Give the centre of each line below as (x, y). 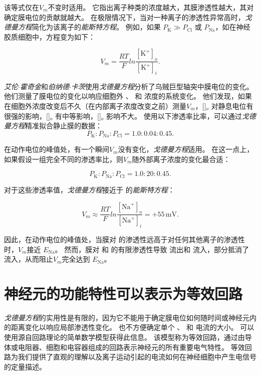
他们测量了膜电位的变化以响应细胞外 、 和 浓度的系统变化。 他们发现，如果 (128, 96)
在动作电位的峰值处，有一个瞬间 (57, 149)
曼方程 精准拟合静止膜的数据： (53, 126)
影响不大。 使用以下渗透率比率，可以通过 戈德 (181, 116)
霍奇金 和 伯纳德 (44, 86)
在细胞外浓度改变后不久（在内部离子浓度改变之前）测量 (95, 106)
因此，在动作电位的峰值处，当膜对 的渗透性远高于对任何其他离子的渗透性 (124, 239)
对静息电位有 (232, 106)
